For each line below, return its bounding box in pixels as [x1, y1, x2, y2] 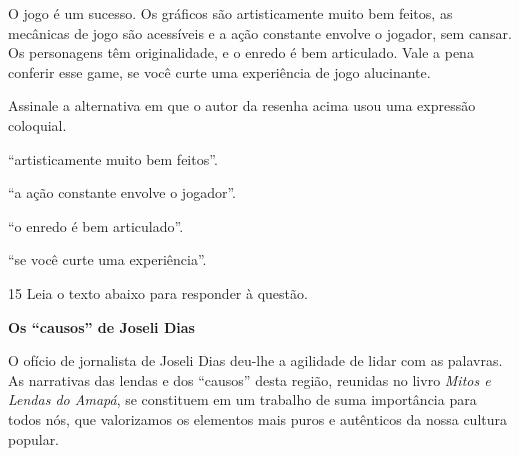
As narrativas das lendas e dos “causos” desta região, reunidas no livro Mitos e [8, 369, 491, 390]
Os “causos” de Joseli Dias [8, 316, 195, 337]
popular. [8, 428, 60, 449]
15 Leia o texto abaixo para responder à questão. [8, 282, 308, 303]
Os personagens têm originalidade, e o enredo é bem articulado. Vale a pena [8, 42, 474, 63]
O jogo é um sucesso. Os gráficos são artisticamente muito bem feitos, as [8, 3, 453, 23]
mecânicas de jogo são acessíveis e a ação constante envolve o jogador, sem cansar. [8, 22, 512, 43]
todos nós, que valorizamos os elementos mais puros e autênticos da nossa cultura [8, 408, 507, 429]
